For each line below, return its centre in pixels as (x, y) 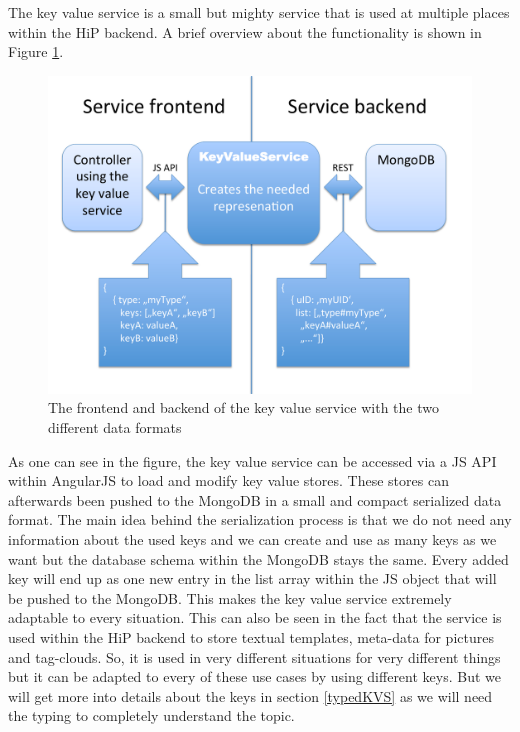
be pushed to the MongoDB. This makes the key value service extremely (230, 597)
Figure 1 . (36, 51)
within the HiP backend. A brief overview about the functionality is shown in (245, 31)
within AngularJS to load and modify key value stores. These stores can (228, 480)
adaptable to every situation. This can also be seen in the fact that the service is (255, 617)
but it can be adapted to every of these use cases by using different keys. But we (254, 676)
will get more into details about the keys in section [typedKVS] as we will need (250, 695)
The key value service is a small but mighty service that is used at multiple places (259, 12)
